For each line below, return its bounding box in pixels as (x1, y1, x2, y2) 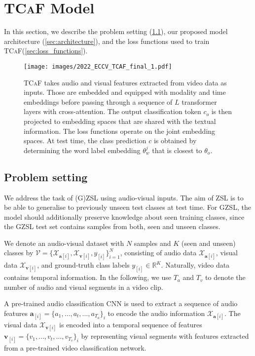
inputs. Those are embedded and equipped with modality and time (24, 87, 226, 97)
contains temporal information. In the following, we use (4, 272, 171, 282)
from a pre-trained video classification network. (4, 342, 146, 353)
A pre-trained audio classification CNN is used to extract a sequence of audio (4, 298, 238, 309)
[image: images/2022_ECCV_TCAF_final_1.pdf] (24, 63, 172, 70)
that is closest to (152, 145, 202, 155)
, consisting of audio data (120, 247, 197, 258)
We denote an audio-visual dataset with (4, 237, 124, 248)
